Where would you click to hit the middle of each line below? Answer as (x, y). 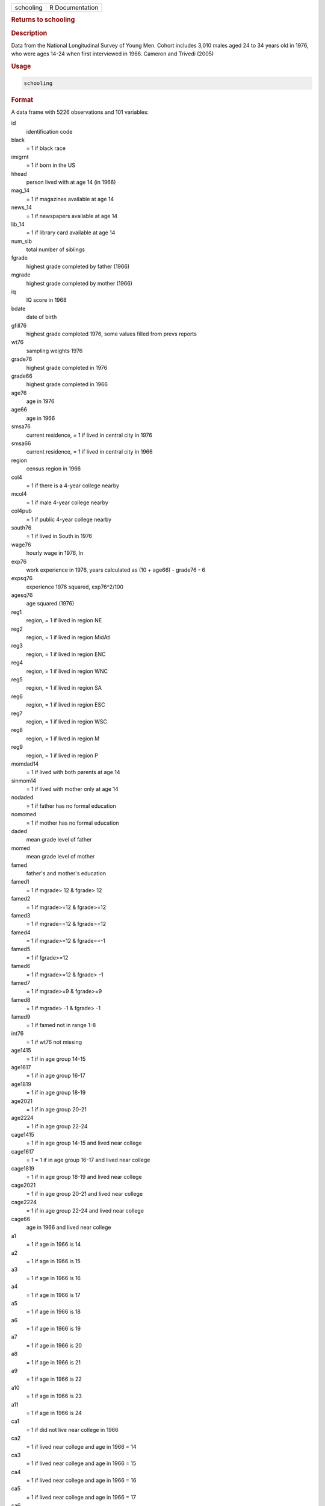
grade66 (22, 376)
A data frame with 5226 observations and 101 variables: (80, 112)
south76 (21, 528)
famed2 (21, 899)
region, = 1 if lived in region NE (64, 620)
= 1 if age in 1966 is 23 (54, 1396)
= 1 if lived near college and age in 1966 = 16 (81, 1480)
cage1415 (23, 1135)
